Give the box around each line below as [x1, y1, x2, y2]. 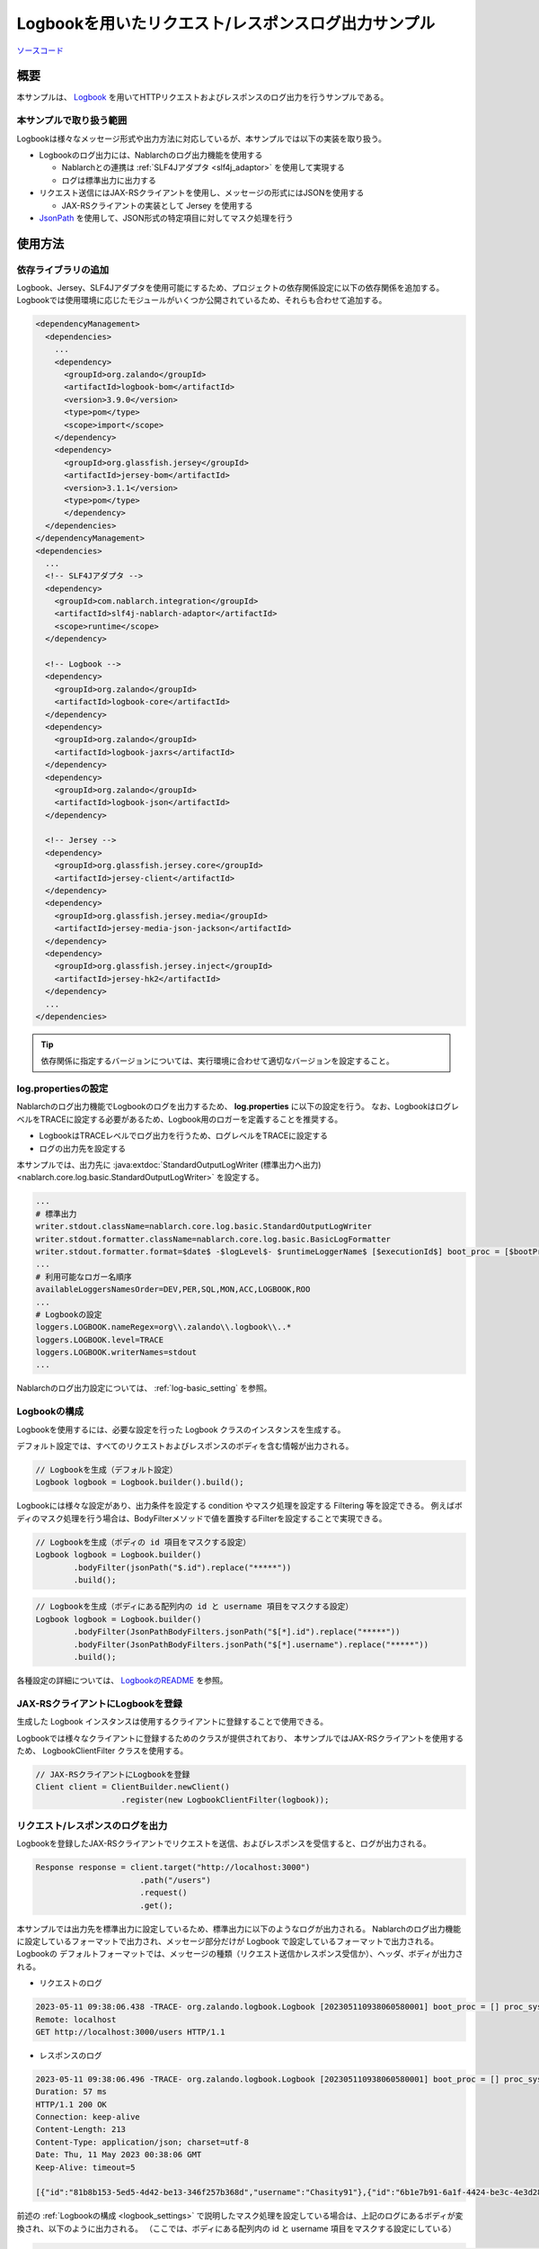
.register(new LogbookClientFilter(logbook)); [120, 1795, 330, 1805]
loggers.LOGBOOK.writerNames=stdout [35, 1348, 198, 1357]
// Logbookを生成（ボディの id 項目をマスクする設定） [35, 1537, 252, 1547]
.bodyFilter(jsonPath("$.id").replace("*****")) [73, 1562, 292, 1573]
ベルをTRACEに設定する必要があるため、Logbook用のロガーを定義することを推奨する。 [16, 1114, 343, 1124]
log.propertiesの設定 [16, 1082, 109, 1095]
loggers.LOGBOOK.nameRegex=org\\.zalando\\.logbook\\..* [35, 1322, 292, 1332]
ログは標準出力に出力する [61, 175, 156, 185]
